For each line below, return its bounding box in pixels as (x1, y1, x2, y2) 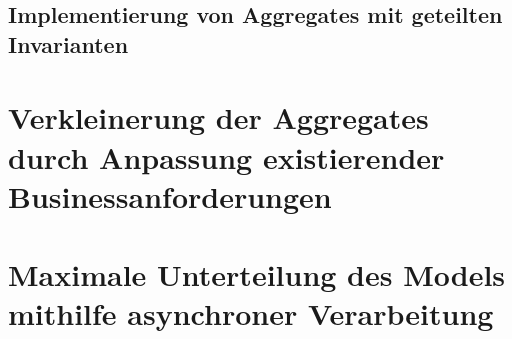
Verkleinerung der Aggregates (8, 97, 429, 138)
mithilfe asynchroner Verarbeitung (8, 293, 494, 334)
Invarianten (8, 28, 129, 59)
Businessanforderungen (8, 175, 332, 216)
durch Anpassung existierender (8, 136, 445, 177)
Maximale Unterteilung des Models (8, 254, 506, 295)
